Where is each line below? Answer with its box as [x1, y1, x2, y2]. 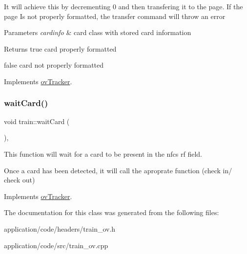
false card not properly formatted [4, 60, 104, 70]
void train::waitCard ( [4, 116, 70, 126]
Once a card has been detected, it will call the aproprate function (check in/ [4, 165, 232, 175]
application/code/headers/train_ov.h [4, 223, 116, 234]
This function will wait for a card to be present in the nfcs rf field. [4, 148, 203, 159]
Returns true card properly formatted [4, 43, 117, 54]
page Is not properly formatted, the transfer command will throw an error [4, 11, 226, 21]
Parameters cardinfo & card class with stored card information [4, 27, 191, 37]
